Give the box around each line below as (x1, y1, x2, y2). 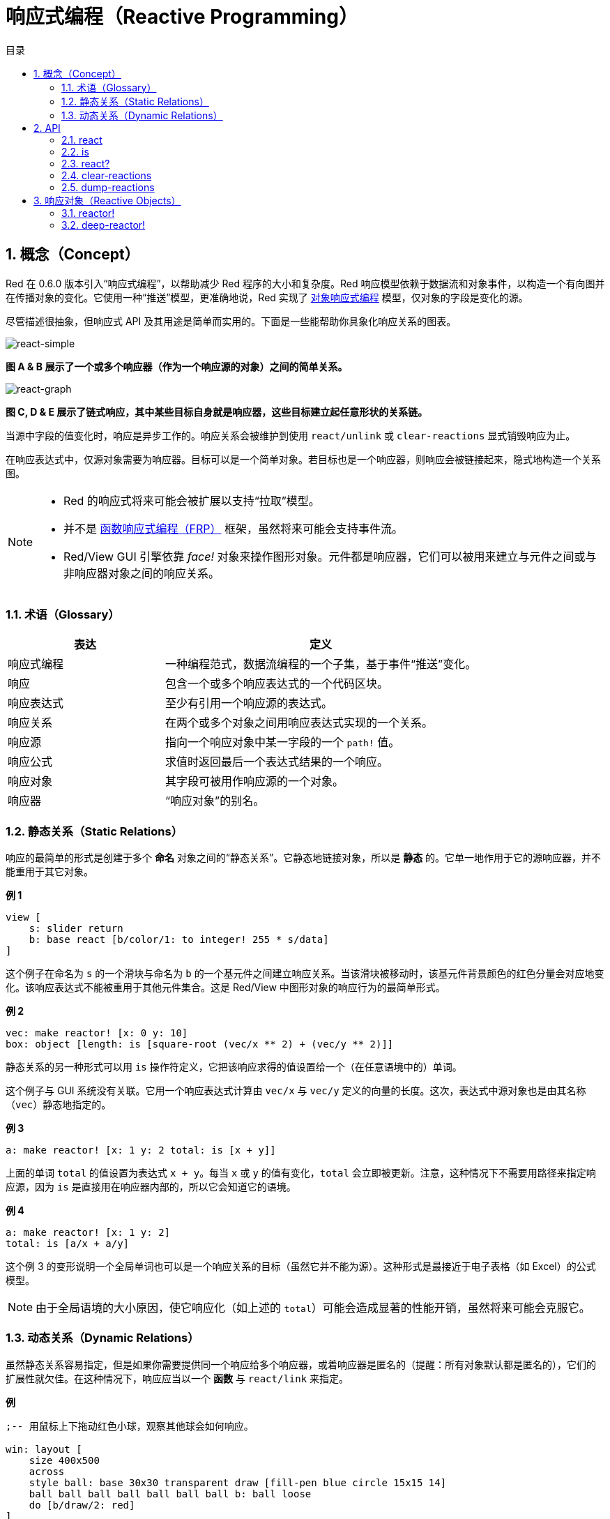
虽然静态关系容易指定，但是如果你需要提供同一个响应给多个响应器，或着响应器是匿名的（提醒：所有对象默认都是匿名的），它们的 (6, 1358, 596, 1370)
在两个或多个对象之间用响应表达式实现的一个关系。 (165, 716, 434, 730)
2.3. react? (61, 157, 110, 169)
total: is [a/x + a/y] (6, 1238, 130, 1250)
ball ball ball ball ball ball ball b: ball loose (29, 1488, 312, 1499)
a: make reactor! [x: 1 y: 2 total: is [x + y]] (6, 1144, 276, 1156)
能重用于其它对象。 (6, 866, 93, 878)
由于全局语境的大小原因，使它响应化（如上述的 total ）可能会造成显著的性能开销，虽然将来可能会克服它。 (36, 1301, 590, 1315)
